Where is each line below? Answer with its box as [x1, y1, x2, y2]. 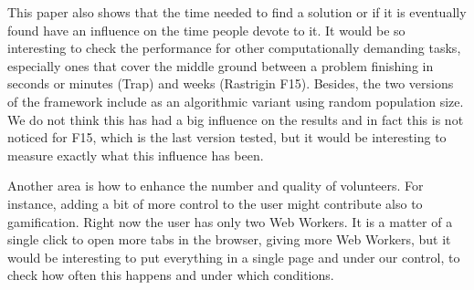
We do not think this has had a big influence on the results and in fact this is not [7, 109, 464, 129]
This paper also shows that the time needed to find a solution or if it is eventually [7, 3, 467, 21]
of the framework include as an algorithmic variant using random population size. [7, 91, 464, 110]
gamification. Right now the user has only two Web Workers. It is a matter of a [7, 212, 453, 231]
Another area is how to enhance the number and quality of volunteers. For [7, 176, 424, 195]
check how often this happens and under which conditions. [7, 265, 334, 285]
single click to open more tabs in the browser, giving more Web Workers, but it [7, 230, 451, 249]
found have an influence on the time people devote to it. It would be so [7, 20, 406, 39]
